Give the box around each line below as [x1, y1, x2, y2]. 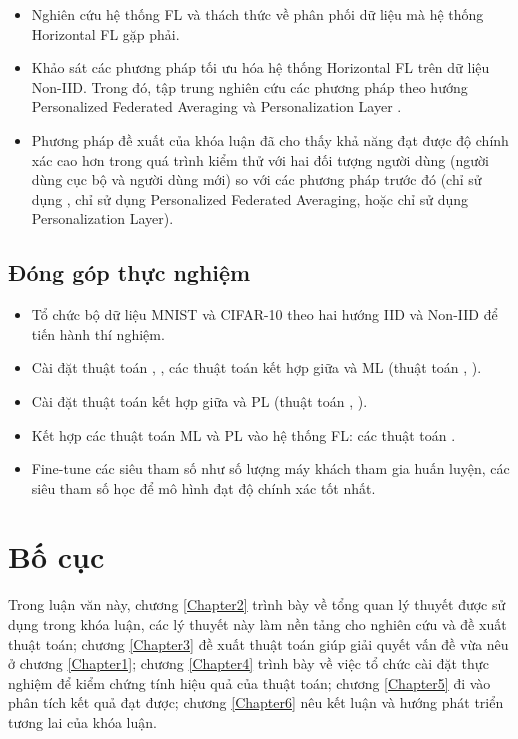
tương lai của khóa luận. [8, 711, 157, 732]
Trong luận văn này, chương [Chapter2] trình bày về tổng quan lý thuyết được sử [8, 594, 506, 615]
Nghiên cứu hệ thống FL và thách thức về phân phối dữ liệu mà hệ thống [31, 4, 484, 24]
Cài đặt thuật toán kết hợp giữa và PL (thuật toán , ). [31, 390, 368, 411]
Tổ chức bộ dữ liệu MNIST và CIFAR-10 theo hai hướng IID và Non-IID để [31, 304, 498, 325]
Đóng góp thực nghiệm [8, 257, 251, 288]
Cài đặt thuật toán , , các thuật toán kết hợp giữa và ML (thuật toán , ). [31, 357, 482, 378]
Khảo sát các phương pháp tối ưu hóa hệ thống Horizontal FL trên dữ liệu [31, 57, 490, 78]
